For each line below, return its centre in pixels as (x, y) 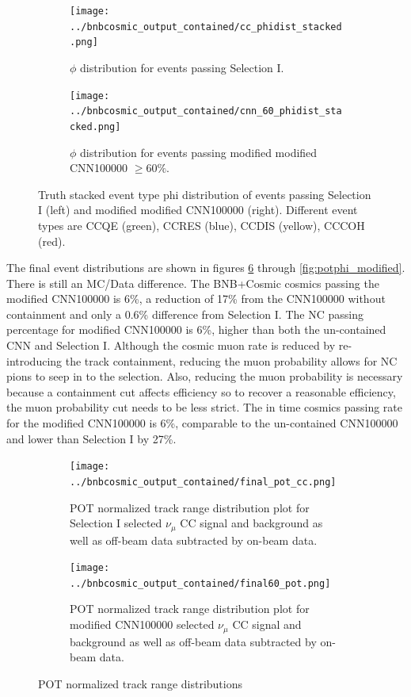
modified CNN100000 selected (142, 624)
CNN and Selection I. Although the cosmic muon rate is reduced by (171, 345)
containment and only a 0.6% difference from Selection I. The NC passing (185, 314)
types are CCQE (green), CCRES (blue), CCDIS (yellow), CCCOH (202, 225)
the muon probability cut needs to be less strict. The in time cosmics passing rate (205, 407)
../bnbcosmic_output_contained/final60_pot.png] (200, 583)
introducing (34, 360)
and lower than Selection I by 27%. (91, 438)
